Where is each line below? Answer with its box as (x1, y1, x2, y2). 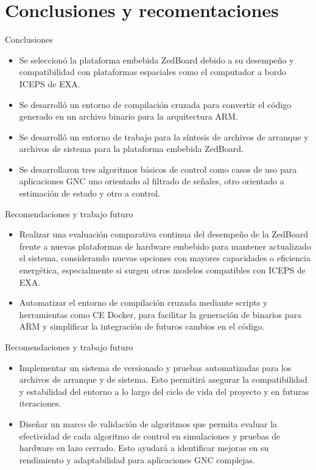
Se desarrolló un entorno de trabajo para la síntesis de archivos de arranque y (19, 130, 309, 143)
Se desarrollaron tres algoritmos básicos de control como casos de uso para (19, 162, 297, 175)
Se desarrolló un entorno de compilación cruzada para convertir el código (19, 98, 292, 110)
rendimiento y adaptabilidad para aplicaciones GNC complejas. (19, 453, 255, 466)
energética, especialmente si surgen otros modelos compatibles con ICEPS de (19, 264, 306, 277)
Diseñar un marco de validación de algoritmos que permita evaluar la (19, 417, 278, 430)
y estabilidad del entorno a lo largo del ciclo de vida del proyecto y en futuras (19, 385, 309, 397)
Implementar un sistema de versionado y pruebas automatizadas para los (19, 361, 292, 374)
